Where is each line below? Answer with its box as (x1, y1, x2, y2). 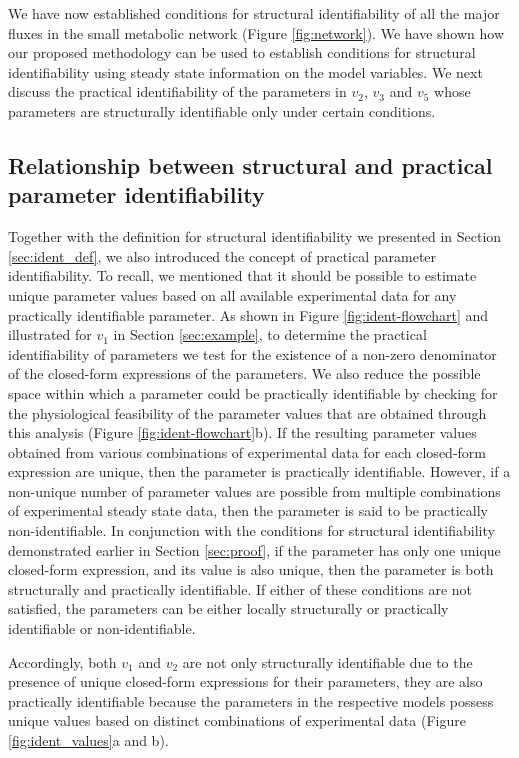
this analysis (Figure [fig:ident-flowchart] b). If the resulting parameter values (8, 422, 477, 443)
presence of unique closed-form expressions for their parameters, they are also (8, 671, 483, 692)
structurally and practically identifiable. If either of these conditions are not (8, 578, 473, 599)
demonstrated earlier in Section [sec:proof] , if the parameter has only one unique (8, 539, 501, 560)
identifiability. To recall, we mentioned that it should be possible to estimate (8, 265, 477, 286)
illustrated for (8, 324, 92, 345)
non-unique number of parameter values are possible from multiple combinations (8, 480, 501, 501)
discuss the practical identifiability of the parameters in (8, 81, 347, 102)
